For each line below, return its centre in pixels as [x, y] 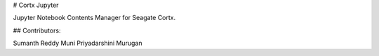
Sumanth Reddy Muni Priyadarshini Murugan [78, 43]
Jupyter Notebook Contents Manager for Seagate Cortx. [94, 18]
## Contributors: [37, 30]
